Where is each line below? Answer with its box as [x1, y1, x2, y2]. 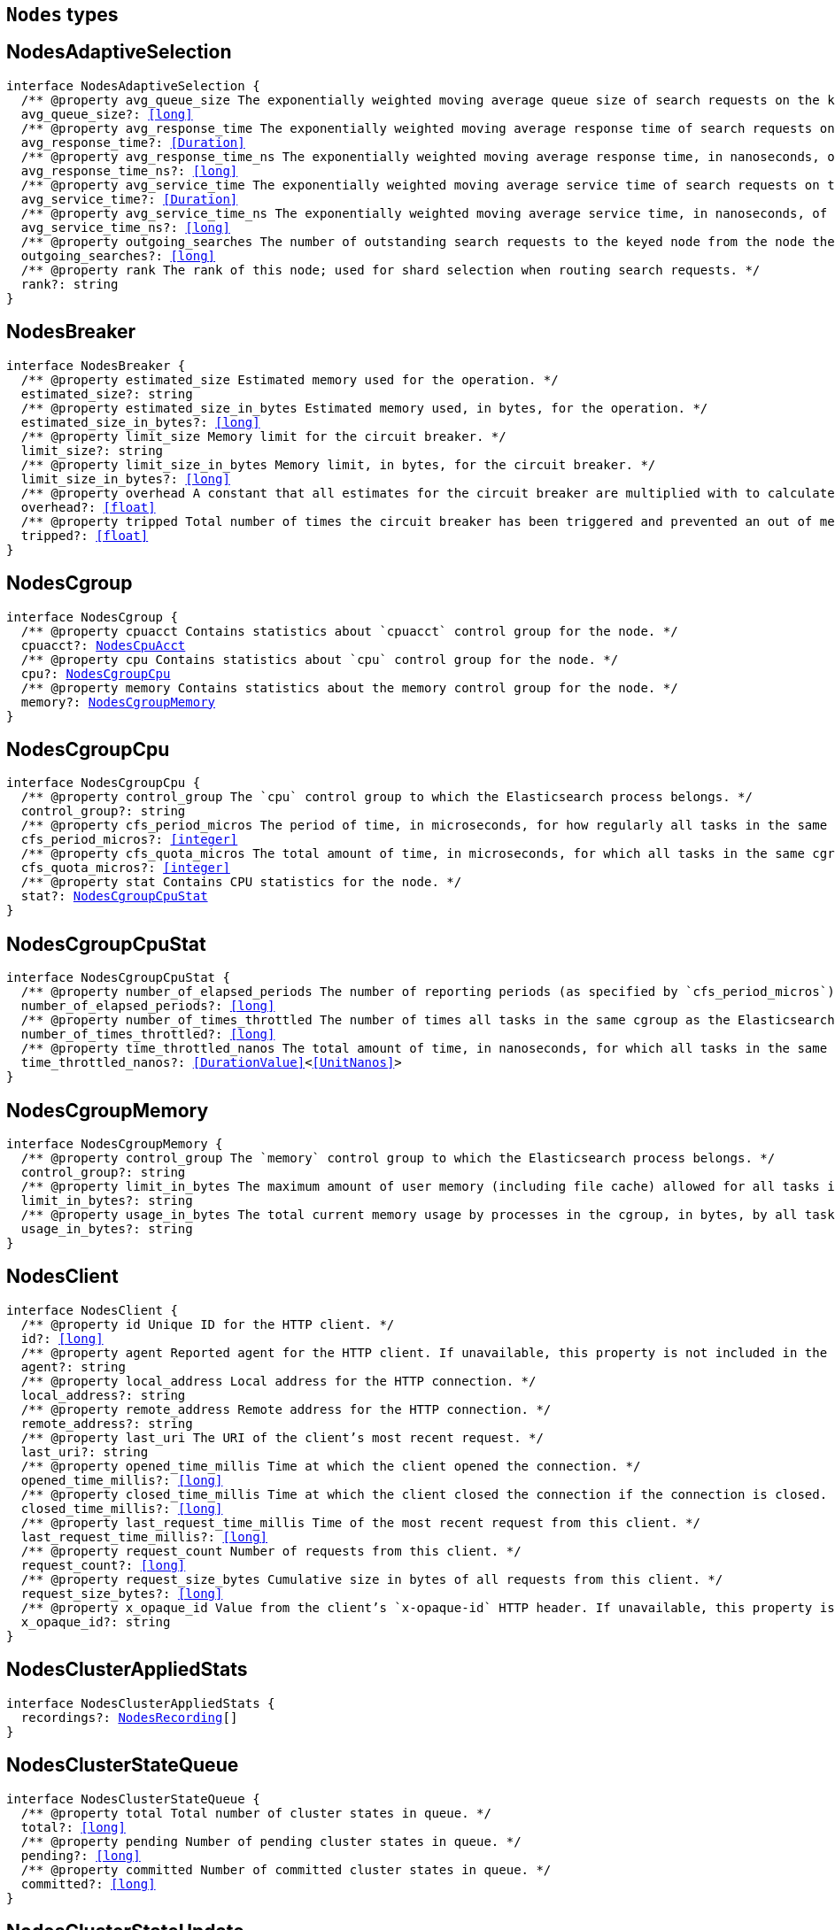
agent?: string [20, 1359, 126, 1374]
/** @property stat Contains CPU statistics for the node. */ [20, 875, 462, 890]
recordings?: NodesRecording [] [20, 1710, 238, 1725]
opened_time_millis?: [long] [20, 1472, 223, 1487]
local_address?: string [20, 1387, 186, 1402]
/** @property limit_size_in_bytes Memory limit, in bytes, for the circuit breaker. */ [20, 457, 656, 472]
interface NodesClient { [6, 1302, 178, 1317]
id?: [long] [20, 1331, 104, 1346]
